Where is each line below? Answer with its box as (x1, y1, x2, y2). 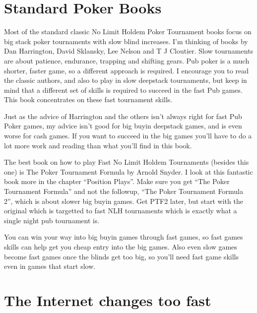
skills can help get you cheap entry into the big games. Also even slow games (4, 242, 237, 251)
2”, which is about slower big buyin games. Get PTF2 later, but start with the (4, 195, 243, 206)
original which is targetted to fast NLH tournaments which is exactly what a (4, 205, 237, 216)
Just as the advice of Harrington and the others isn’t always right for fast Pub (4, 111, 242, 121)
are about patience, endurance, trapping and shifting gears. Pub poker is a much (4, 55, 250, 65)
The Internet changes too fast (4, 290, 211, 310)
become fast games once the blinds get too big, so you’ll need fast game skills (4, 251, 239, 261)
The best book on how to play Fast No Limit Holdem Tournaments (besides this (4, 157, 249, 167)
